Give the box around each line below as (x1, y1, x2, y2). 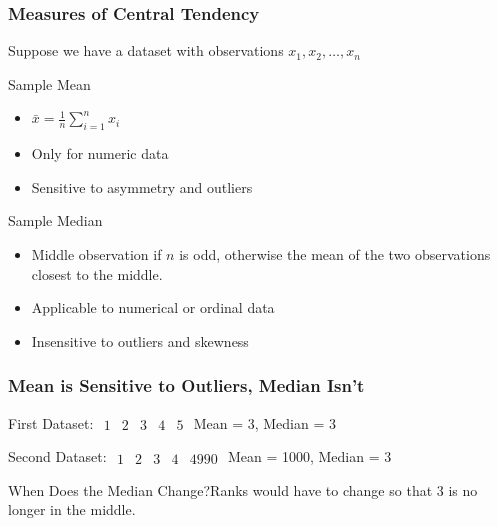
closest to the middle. (31, 263, 163, 284)
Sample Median (8, 210, 103, 231)
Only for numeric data (31, 143, 169, 164)
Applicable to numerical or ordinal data (31, 297, 275, 318)
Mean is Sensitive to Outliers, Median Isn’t (8, 373, 365, 398)
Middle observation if (31, 243, 162, 264)
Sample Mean (8, 73, 91, 94)
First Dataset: (8, 412, 94, 433)
